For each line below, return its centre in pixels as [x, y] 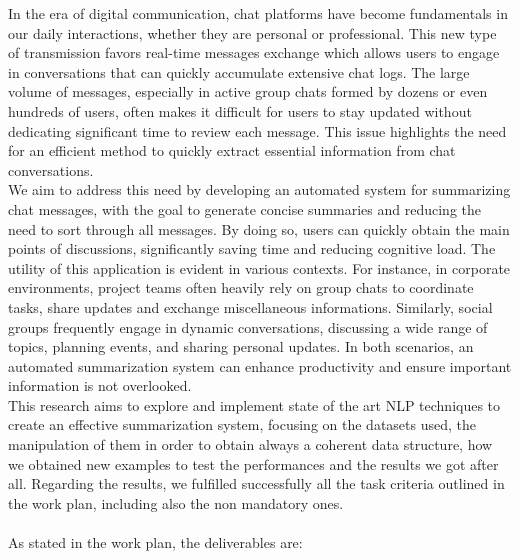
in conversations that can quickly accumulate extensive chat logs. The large [239, 71]
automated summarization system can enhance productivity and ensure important [260, 365]
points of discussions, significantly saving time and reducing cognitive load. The [252, 248]
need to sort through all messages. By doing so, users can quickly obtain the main [259, 228]
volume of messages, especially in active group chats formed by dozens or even [248, 91]
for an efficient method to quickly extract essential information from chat [232, 150]
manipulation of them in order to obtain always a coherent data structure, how [250, 444]
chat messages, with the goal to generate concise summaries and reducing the [245, 208]
